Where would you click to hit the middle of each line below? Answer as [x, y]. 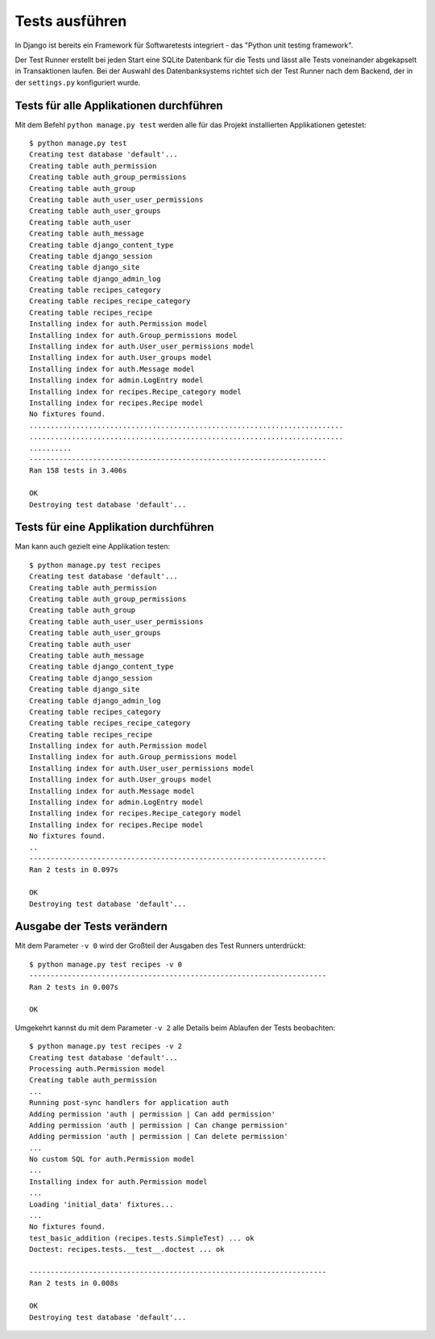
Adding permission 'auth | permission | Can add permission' [152, 1114]
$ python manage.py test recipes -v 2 [106, 1046]
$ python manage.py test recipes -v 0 [106, 964]
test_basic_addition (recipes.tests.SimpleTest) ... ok [142, 1238]
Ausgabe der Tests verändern [91, 926]
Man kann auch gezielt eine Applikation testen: [93, 546]
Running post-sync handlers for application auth [129, 1103]
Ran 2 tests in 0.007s [74, 987]
